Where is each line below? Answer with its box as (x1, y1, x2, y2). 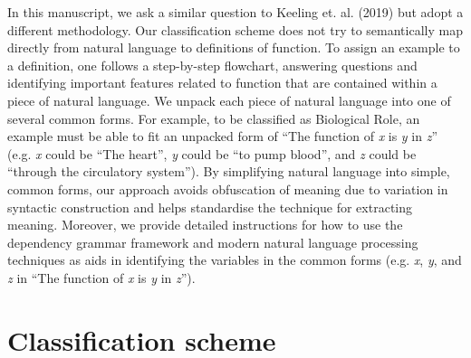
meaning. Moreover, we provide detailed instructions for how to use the (7, 215, 403, 234)
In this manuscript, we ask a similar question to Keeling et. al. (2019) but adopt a (7, 3, 464, 21)
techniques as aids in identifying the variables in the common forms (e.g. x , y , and (7, 250, 462, 269)
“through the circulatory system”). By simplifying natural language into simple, (7, 162, 450, 181)
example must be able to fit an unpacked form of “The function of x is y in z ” (7, 127, 438, 146)
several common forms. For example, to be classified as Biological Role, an (7, 108, 420, 127)
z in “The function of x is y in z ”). (7, 268, 196, 287)
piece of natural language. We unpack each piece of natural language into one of (7, 90, 451, 109)
